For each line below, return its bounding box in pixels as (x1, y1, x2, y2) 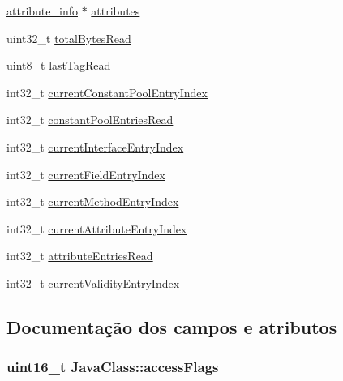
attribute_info (6, 2, 78, 19)
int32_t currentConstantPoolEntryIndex (6, 83, 208, 101)
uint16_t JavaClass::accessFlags (6, 357, 219, 377)
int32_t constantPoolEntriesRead (6, 111, 174, 128)
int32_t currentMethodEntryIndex (6, 193, 179, 210)
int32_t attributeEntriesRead (6, 247, 153, 264)
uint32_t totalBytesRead (6, 29, 131, 46)
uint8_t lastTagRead (6, 57, 111, 74)
